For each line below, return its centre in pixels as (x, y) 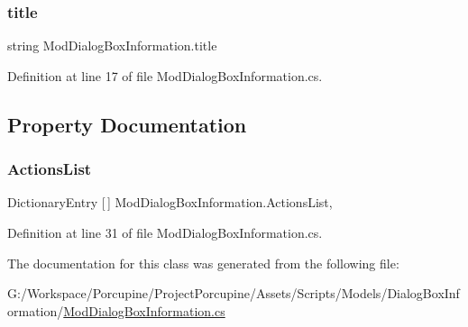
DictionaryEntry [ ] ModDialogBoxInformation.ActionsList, (170, 202)
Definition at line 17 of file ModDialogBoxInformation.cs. (165, 75)
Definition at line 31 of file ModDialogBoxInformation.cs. (165, 232)
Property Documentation (127, 124)
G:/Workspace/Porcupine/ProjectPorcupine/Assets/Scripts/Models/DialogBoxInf (234, 293)
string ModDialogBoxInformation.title (112, 45)
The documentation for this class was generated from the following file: (203, 263)
